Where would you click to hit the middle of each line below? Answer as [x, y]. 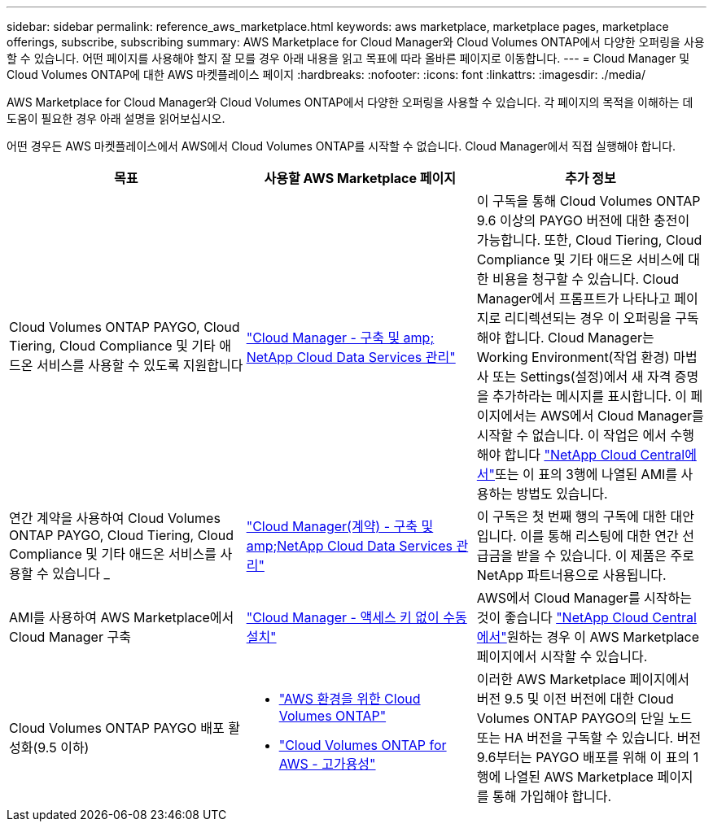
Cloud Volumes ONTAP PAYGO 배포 [117, 728]
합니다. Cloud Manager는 [579, 338]
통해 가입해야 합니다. [552, 796]
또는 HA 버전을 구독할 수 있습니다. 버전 [589, 738]
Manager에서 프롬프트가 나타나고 [573, 299]
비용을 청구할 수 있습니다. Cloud [586, 279]
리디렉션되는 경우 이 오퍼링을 [588, 318]
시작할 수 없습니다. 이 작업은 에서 [572, 435]
